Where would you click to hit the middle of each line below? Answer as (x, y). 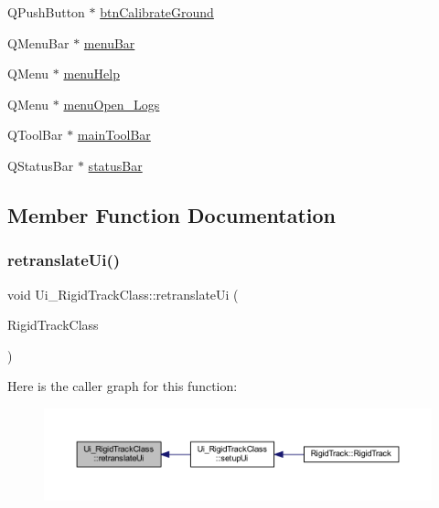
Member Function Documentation (172, 214)
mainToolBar (114, 135)
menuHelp (91, 74)
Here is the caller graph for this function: (123, 386)
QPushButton (46, 12)
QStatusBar (41, 165)
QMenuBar (38, 42)
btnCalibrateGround (157, 12)
